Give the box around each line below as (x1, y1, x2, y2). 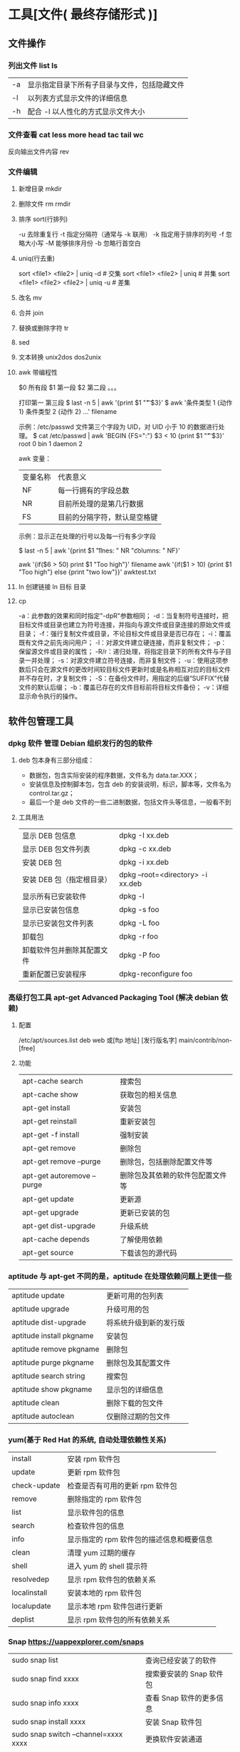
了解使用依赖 (119, 1234, 163, 1244)
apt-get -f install (21, 1130, 80, 1140)
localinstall (11, 1588, 48, 1598)
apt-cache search (21, 1077, 83, 1087)
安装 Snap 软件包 (145, 1717, 202, 1727)
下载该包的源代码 (119, 1248, 177, 1258)
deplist (11, 1615, 35, 1625)
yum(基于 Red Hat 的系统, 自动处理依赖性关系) (8, 1435, 167, 1445)
